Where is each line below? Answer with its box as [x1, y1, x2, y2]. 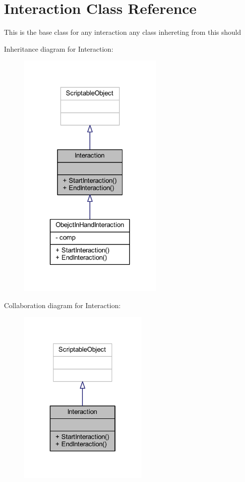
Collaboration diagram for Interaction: [4, 300, 121, 310]
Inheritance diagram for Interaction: [4, 43, 114, 54]
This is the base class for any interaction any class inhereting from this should [4, 27, 242, 37]
